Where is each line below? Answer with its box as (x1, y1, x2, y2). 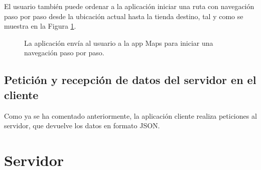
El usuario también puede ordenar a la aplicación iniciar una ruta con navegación (4, 1, 254, 11)
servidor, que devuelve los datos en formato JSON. (4, 120, 160, 131)
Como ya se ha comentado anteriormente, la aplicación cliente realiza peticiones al (4, 110, 257, 121)
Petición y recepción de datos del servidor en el (4, 72, 256, 88)
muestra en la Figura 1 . (4, 21, 76, 31)
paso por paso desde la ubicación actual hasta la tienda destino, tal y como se (4, 11, 243, 21)
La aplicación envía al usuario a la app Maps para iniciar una (24, 37, 213, 48)
